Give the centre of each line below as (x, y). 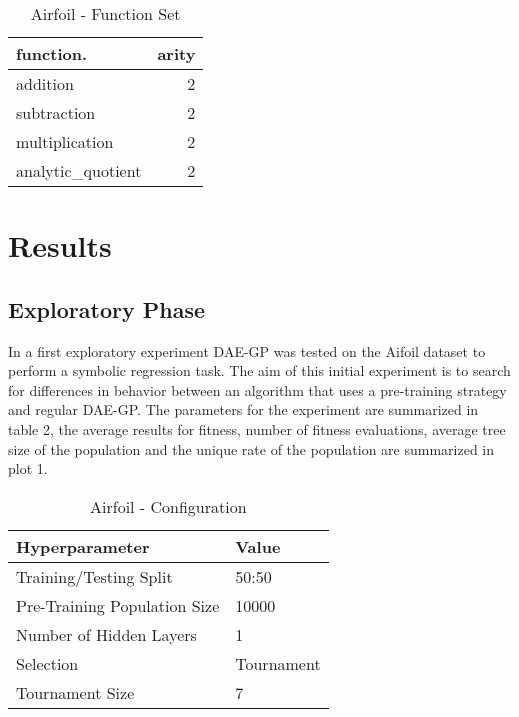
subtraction (56, 112)
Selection (47, 663)
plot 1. (28, 468)
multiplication (65, 141)
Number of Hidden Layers (106, 634)
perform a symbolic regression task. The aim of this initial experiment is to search (259, 370)
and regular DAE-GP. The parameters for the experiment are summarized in (243, 409)
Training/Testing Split (94, 576)
